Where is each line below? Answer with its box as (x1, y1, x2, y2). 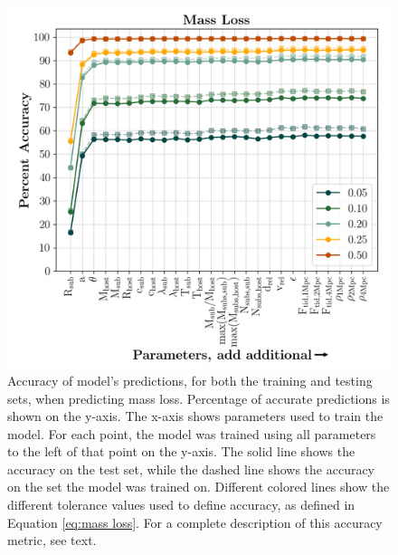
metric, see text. (7, 531, 97, 550)
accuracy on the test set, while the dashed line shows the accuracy (7, 459, 375, 478)
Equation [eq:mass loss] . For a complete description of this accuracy (7, 512, 383, 531)
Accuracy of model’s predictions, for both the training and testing (7, 370, 373, 389)
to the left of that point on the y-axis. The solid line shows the (7, 442, 355, 461)
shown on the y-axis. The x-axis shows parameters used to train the (7, 407, 384, 426)
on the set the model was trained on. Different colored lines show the (7, 477, 390, 496)
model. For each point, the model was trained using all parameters (7, 424, 376, 443)
